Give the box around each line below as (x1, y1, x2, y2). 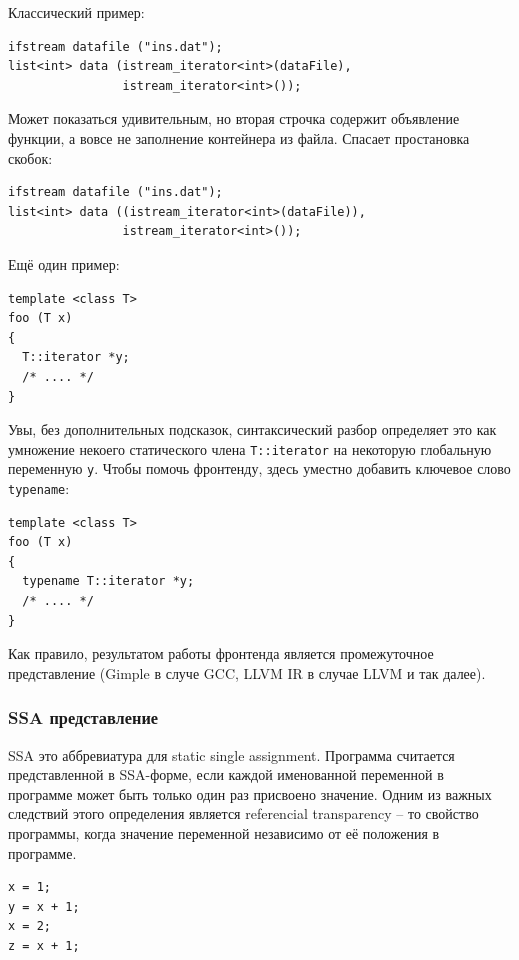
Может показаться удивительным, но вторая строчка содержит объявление (8, 108, 460, 129)
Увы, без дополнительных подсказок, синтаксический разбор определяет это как (8, 419, 497, 440)
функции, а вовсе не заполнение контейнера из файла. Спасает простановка (8, 127, 470, 148)
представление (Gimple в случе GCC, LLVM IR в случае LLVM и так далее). (8, 662, 486, 683)
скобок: (8, 147, 53, 168)
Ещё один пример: (8, 253, 120, 274)
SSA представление (8, 705, 159, 730)
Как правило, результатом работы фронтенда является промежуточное (8, 643, 434, 664)
